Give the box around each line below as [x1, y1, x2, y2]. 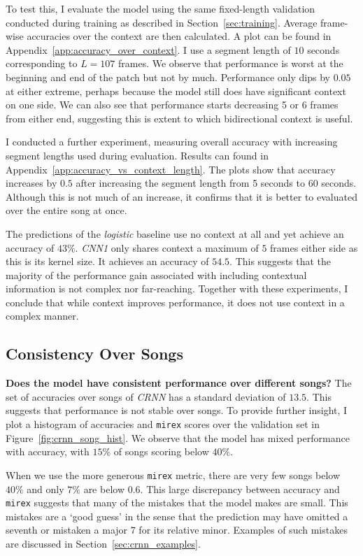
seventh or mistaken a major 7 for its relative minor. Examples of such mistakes [6, 522, 348, 537]
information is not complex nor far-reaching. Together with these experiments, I [6, 281, 348, 296]
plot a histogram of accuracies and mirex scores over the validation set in [6, 417, 320, 432]
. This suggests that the [229, 254, 332, 269]
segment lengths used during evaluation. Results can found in [6, 148, 269, 162]
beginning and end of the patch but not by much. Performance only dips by [6, 69, 330, 84]
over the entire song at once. [6, 203, 127, 218]
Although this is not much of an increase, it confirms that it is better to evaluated [6, 189, 357, 204]
